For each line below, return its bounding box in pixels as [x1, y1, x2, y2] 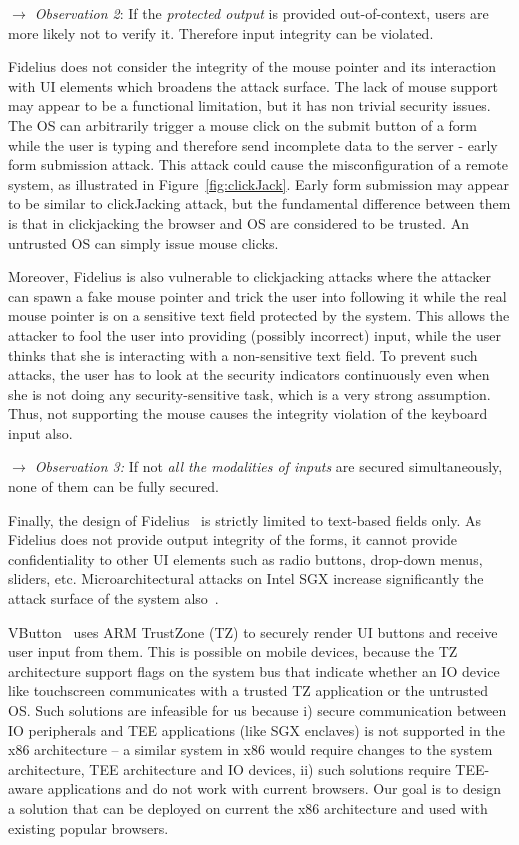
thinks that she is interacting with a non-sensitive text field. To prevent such [8, 344, 478, 365]
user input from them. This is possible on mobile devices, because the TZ [8, 641, 458, 662]
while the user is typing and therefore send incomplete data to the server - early [8, 134, 498, 155]
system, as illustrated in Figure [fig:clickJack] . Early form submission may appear [8, 173, 510, 194]
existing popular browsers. [8, 817, 169, 838]
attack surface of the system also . [8, 588, 219, 609]
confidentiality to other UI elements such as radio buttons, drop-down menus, [8, 548, 483, 569]
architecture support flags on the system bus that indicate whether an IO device [8, 660, 500, 681]
